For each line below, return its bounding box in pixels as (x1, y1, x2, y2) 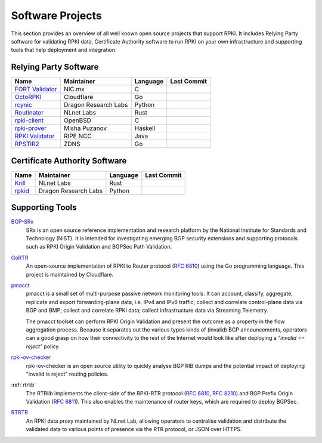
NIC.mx (63, 85, 85, 94)
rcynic (14, 101, 32, 109)
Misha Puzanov (63, 124, 107, 132)
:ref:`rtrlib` (11, 382, 36, 389)
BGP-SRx (11, 218, 34, 225)
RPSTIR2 (14, 140, 40, 148)
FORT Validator (14, 85, 57, 94)
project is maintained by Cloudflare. (26, 271, 114, 278)
